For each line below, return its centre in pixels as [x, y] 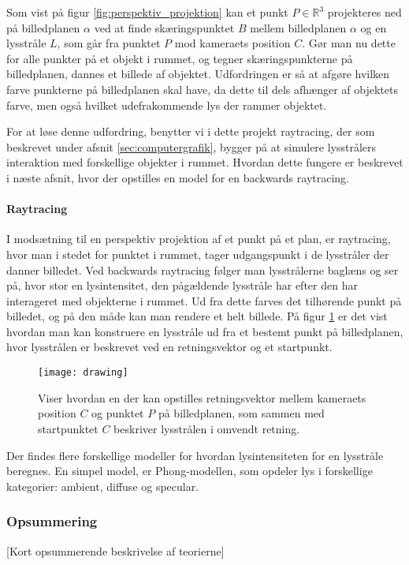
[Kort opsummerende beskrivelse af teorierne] [115, 550]
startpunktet [68, 428]
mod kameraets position [232, 43]
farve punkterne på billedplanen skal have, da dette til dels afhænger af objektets [202, 89]
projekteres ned [364, 12]
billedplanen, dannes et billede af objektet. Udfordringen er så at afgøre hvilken [198, 74]
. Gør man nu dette [349, 43]
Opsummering [52, 521]
